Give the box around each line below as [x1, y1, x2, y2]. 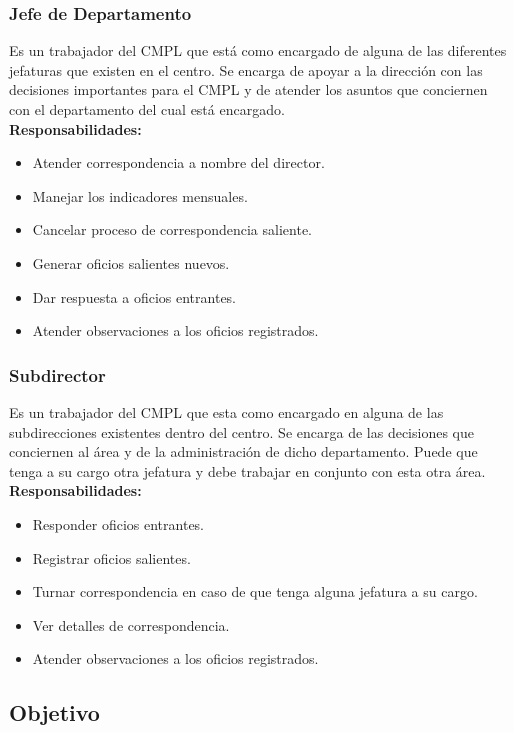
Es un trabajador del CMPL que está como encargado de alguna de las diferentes [9, 40, 507, 61]
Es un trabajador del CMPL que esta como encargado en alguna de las [9, 401, 444, 422]
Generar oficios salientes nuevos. [32, 252, 230, 273]
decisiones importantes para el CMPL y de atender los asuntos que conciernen [9, 79, 488, 100]
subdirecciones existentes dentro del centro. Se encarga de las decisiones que [9, 421, 474, 442]
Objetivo [9, 697, 100, 728]
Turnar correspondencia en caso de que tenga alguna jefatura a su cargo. [32, 581, 478, 602]
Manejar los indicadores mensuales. [32, 185, 248, 206]
